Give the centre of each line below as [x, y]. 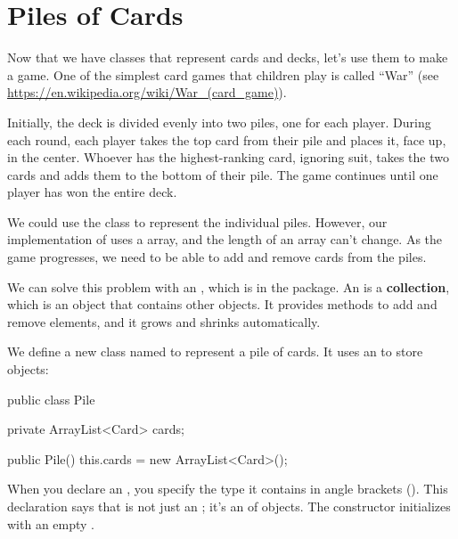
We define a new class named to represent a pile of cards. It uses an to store [215, 351]
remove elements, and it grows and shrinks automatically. [164, 321]
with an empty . [51, 523]
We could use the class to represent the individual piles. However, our [197, 221]
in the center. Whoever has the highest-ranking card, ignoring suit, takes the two [228, 157]
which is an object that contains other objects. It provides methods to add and [222, 304]
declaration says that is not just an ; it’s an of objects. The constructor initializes [229, 506]
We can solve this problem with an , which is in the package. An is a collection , [229, 286]
